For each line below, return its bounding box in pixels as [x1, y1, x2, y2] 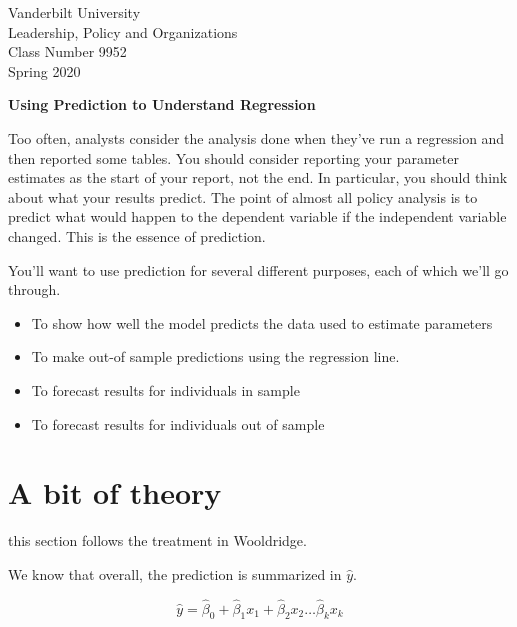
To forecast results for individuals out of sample [31, 413, 325, 434]
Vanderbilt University [8, 2, 141, 22]
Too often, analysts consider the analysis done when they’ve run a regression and [8, 127, 505, 148]
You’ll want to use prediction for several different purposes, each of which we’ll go [8, 259, 509, 280]
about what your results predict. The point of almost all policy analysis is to [8, 186, 478, 207]
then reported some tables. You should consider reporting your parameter [8, 147, 459, 168]
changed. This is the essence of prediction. [8, 225, 266, 246]
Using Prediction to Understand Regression [8, 94, 316, 115]
